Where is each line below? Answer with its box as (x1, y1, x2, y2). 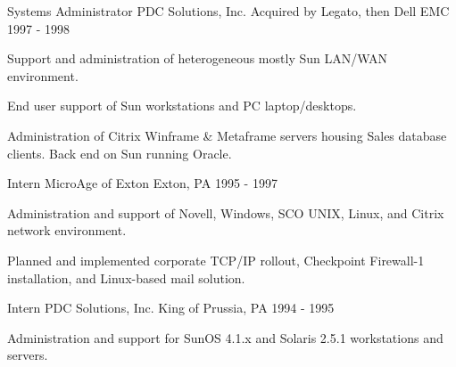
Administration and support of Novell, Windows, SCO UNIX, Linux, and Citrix (7, 203, 444, 222)
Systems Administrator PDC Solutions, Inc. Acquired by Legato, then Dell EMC (7, 2, 450, 20)
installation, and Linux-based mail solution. (7, 268, 245, 287)
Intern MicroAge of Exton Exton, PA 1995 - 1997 (7, 174, 278, 192)
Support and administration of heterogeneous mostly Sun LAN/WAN (7, 49, 388, 68)
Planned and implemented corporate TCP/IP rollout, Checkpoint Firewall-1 (7, 250, 425, 269)
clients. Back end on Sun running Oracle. (7, 143, 232, 162)
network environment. (7, 221, 127, 240)
